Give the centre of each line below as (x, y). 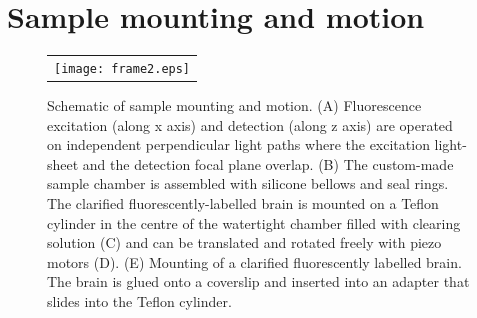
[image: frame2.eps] (122, 68)
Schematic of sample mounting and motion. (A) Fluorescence (234, 105)
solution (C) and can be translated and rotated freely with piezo (244, 242)
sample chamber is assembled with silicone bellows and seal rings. (248, 183)
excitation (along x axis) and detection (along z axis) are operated (250, 124)
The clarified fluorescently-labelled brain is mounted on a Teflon (243, 203)
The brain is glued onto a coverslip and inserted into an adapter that (258, 281)
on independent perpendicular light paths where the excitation (238, 144)
